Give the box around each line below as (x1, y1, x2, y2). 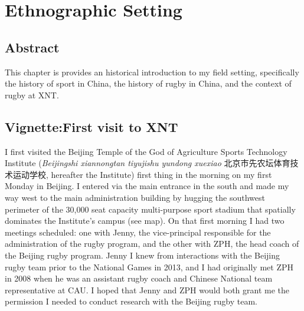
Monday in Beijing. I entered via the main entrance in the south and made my (5, 180, 289, 192)
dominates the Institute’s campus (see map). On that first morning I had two (5, 214, 285, 227)
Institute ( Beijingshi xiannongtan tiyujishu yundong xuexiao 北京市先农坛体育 (5, 157, 290, 169)
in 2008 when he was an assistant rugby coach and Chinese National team (5, 272, 273, 284)
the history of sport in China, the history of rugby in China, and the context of (5, 77, 292, 90)
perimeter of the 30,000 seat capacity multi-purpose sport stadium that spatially (5, 203, 296, 215)
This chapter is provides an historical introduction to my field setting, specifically (5, 65, 299, 78)
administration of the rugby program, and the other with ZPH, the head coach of (5, 237, 299, 250)
